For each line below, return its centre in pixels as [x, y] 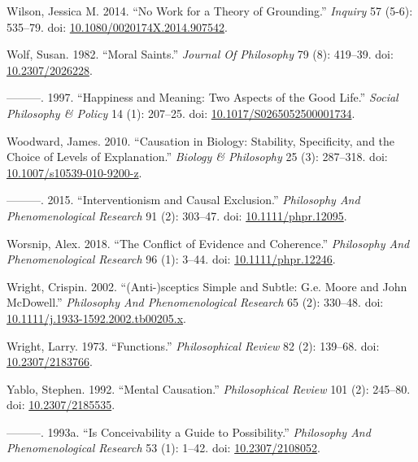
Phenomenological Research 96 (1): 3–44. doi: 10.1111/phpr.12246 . [171, 259]
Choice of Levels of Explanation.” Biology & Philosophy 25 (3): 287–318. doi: [197, 157]
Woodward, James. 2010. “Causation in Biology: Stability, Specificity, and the [201, 140]
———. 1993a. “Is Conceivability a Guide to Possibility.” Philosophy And [189, 431]
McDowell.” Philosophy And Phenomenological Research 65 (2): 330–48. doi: [195, 302]
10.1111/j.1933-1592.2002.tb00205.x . [96, 318]
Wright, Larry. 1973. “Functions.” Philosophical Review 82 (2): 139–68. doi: [193, 345]
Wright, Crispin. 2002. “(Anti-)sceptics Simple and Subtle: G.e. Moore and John [207, 286]
